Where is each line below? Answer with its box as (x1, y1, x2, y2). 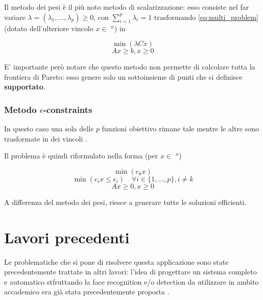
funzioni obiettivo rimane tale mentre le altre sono (102, 123, 259, 134)
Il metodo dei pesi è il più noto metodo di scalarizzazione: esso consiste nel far (4, 2, 249, 12)
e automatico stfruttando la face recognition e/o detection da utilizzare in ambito (4, 276, 259, 287)
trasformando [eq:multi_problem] (154, 11, 258, 22)
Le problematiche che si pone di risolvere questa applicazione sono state (4, 256, 229, 267)
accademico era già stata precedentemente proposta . (4, 286, 170, 297)
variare (4, 11, 26, 22)
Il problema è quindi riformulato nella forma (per (4, 150, 158, 161)
